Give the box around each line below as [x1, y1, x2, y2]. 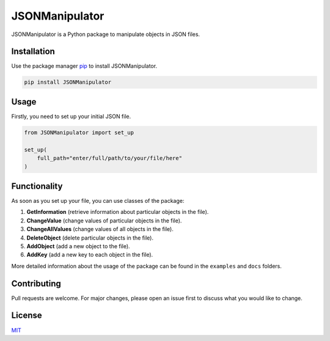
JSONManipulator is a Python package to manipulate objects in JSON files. [11, 31, 200, 38]
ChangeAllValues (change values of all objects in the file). [26, 226, 174, 233]
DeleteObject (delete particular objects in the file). [26, 234, 154, 241]
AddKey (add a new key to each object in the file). [26, 251, 153, 258]
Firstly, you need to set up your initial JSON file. [11, 112, 131, 120]
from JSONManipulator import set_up [24, 129, 134, 136]
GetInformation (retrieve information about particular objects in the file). [26, 208, 209, 216]
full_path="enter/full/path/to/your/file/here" [37, 155, 183, 162]
